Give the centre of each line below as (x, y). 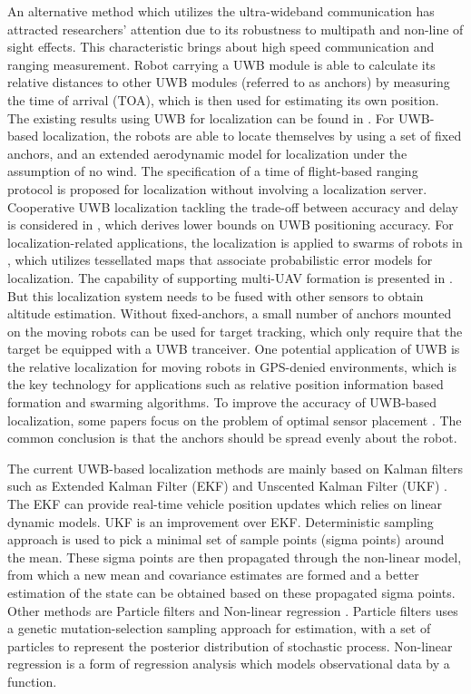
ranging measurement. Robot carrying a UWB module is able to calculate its (221, 64)
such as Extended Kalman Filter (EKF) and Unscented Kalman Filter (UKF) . (227, 486)
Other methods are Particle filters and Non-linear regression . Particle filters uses (233, 610)
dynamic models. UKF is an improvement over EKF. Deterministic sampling (221, 521)
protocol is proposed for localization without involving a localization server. (217, 188)
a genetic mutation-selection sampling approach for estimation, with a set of (219, 628)
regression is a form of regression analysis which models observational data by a (229, 664)
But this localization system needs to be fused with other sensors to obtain (216, 295)
